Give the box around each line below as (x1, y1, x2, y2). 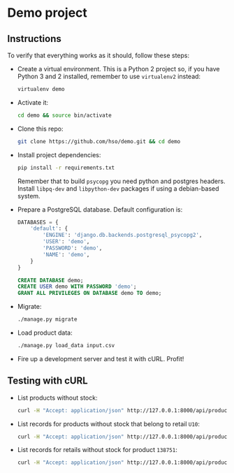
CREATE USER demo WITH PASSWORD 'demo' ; (17, 283, 137, 291)
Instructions (7, 33, 61, 45)
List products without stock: (17, 393, 98, 402)
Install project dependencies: (17, 150, 101, 159)
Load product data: (17, 328, 73, 337)
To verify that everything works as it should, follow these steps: (7, 51, 190, 59)
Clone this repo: (17, 124, 64, 133)
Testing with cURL (7, 375, 89, 387)
